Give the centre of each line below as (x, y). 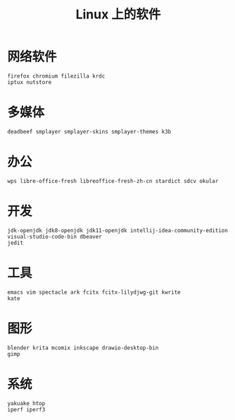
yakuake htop (26, 403)
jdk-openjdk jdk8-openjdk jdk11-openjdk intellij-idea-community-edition (118, 230)
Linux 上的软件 (118, 14)
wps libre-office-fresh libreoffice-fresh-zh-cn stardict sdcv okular (113, 181)
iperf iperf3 (26, 409)
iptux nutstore (30, 82)
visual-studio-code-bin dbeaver (55, 236)
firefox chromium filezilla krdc (56, 76)
